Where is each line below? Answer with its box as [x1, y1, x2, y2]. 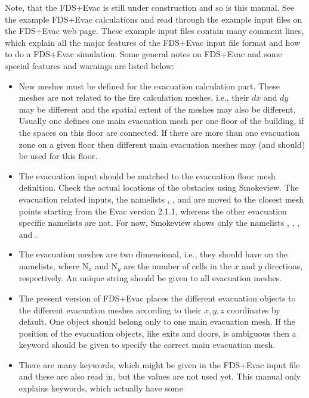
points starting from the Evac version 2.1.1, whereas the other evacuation [18, 204, 287, 217]
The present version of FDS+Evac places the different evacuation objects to [18, 291, 296, 304]
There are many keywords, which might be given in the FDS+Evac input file [18, 358, 300, 371]
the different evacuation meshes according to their [18, 303, 202, 316]
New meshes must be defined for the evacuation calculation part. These [18, 79, 280, 92]
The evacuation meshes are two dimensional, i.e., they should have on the [18, 248, 288, 260]
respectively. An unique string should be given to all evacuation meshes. [18, 272, 282, 284]
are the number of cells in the [123, 259, 231, 272]
